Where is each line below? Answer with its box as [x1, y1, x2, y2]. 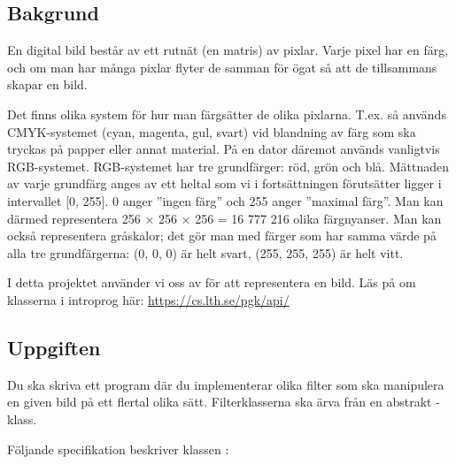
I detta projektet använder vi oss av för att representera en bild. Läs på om [7, 273, 416, 292]
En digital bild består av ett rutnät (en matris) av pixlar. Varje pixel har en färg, [7, 41, 449, 59]
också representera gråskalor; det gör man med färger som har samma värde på [7, 226, 437, 245]
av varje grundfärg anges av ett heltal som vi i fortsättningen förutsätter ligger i [7, 174, 442, 193]
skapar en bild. [7, 75, 88, 94]
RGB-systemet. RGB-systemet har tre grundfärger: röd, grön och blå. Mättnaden [7, 156, 449, 175]
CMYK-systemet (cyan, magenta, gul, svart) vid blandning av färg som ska [7, 122, 416, 141]
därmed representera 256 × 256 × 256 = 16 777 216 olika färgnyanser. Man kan [7, 209, 442, 227]
